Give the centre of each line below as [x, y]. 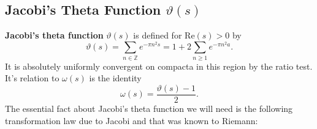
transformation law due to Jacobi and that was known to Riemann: [132, 120]
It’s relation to [32, 78]
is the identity [115, 78]
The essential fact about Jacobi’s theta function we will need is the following [149, 108]
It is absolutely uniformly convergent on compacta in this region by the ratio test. [159, 66]
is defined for [158, 35]
